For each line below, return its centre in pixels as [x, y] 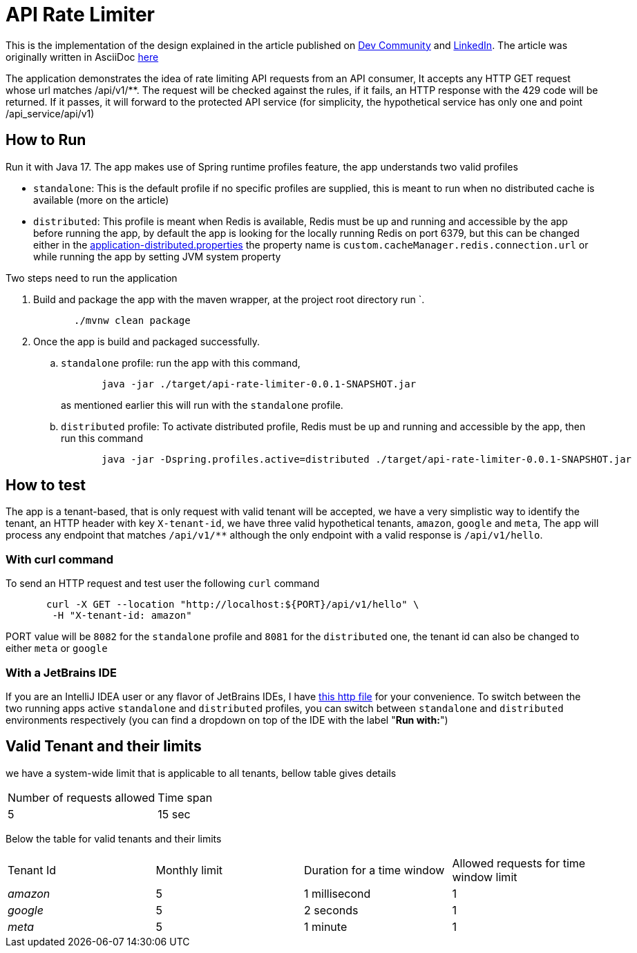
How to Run [46, 140]
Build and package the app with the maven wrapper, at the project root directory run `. [229, 299]
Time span [185, 797]
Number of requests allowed [82, 797]
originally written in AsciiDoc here [82, 57]
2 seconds [331, 910]
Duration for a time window [374, 870]
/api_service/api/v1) [50, 113]
